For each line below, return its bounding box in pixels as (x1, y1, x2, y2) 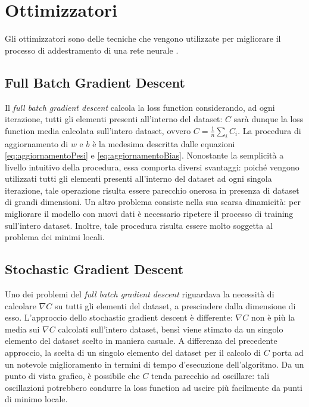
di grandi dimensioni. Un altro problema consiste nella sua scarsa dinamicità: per (5, 195, 301, 208)
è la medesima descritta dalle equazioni (92, 137, 235, 150)
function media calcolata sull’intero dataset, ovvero (5, 124, 191, 136)
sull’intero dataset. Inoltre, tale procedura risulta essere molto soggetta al (5, 219, 273, 231)
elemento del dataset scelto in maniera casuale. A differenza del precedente (5, 334, 277, 347)
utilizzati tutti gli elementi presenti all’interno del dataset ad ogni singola (5, 172, 272, 185)
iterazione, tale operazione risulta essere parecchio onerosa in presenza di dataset (5, 184, 299, 196)
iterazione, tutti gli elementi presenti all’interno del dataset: (5, 113, 223, 125)
